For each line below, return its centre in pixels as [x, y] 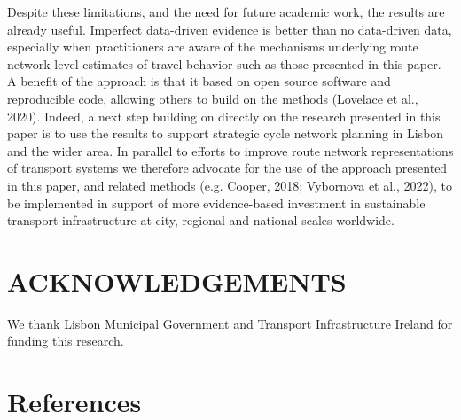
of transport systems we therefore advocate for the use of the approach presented [227, 168]
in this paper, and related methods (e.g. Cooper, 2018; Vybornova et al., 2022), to [230, 185]
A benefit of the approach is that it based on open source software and [199, 81]
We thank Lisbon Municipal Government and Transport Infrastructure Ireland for [230, 323]
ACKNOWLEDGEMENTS [177, 280]
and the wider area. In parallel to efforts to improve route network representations [230, 150]
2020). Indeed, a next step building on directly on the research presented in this [224, 116]
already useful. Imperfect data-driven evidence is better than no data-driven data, [230, 29]
